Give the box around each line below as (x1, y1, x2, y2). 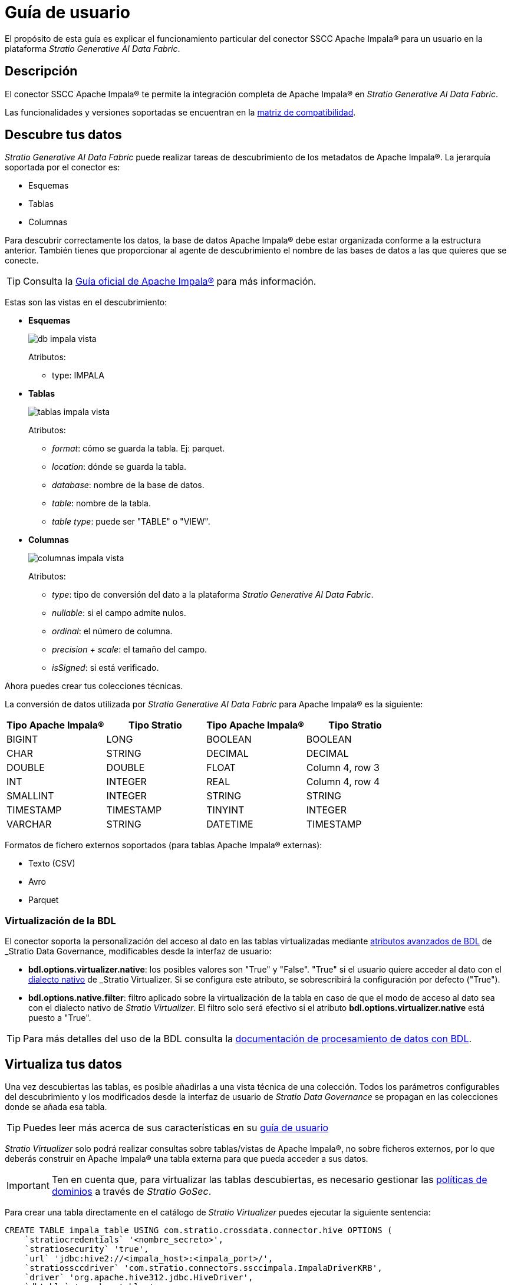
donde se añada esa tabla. (5, 1102, 107, 1112)
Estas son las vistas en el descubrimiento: (5, 297, 167, 308)
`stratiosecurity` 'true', (24, 1244, 149, 1254)
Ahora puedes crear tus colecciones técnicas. (5, 681, 183, 691)
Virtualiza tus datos (5, 1056, 122, 1072)
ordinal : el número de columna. (52, 626, 173, 637)
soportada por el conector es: (5, 162, 120, 173)
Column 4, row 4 (306, 776, 380, 788)
